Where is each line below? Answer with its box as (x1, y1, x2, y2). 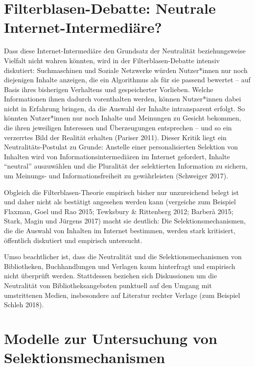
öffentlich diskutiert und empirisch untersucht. (4, 235, 142, 245)
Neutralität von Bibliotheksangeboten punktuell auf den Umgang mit (4, 280, 212, 290)
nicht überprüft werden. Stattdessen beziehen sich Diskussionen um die (4, 270, 217, 281)
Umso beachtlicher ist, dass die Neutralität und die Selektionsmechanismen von (4, 251, 242, 262)
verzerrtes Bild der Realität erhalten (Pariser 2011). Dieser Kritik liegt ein (4, 132, 227, 142)
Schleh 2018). (4, 299, 44, 310)
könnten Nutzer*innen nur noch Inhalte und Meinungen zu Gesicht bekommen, (4, 113, 241, 123)
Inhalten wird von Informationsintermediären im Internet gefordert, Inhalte (4, 151, 230, 161)
